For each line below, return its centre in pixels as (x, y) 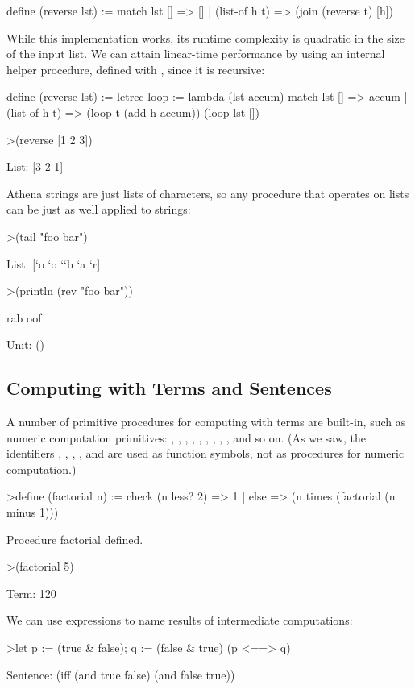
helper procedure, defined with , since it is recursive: (136, 69)
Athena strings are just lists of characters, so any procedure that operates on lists (208, 193)
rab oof (24, 317)
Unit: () (26, 344)
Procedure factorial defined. (75, 539)
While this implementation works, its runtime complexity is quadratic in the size (205, 37)
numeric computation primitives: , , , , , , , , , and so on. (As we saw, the (187, 437)
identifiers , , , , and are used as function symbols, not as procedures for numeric (205, 453)
